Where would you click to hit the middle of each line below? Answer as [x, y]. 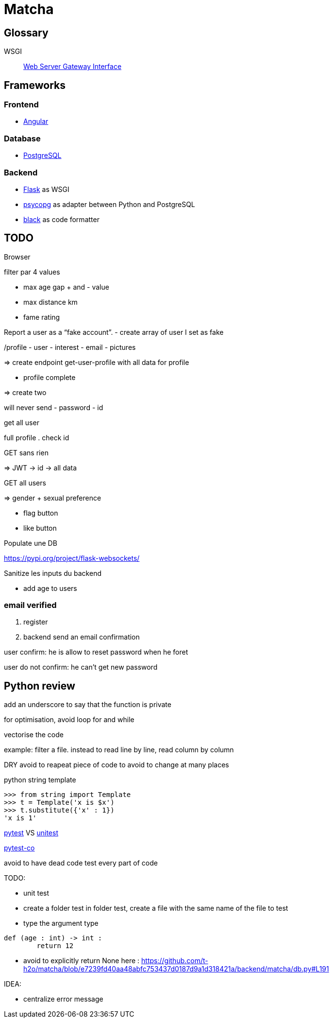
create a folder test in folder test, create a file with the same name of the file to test [156, 908]
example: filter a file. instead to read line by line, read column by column [119, 750]
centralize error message [63, 999]
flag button [41, 513]
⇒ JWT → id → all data [41, 468]
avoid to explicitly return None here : [82, 961]
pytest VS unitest [31, 833]
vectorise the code [34, 735]
